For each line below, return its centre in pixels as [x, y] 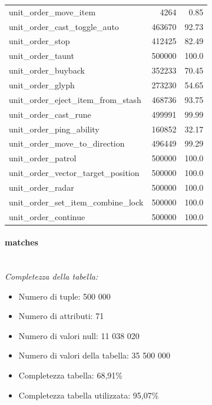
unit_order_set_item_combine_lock [76, 202]
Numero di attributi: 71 [61, 316]
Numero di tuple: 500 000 [64, 296]
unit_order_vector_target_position [74, 173]
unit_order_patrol [43, 158]
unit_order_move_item [52, 11]
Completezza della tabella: [52, 276]
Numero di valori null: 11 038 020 [79, 335]
